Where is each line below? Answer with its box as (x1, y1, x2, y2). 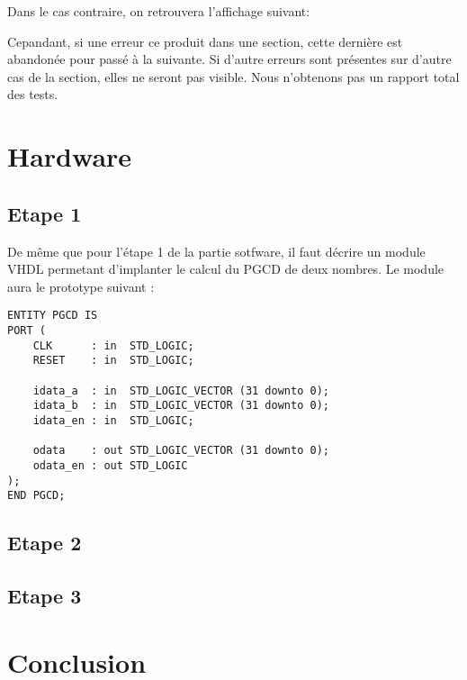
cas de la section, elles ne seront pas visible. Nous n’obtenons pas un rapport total (7, 67, 460, 86)
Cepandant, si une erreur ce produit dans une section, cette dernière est (7, 32, 403, 50)
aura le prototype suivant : (7, 277, 155, 295)
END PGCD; (7, 489, 66, 503)
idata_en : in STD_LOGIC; (32, 413, 194, 427)
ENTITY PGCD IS (7, 309, 98, 322)
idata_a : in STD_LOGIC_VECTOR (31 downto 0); (32, 384, 329, 397)
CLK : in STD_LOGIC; (32, 339, 194, 352)
